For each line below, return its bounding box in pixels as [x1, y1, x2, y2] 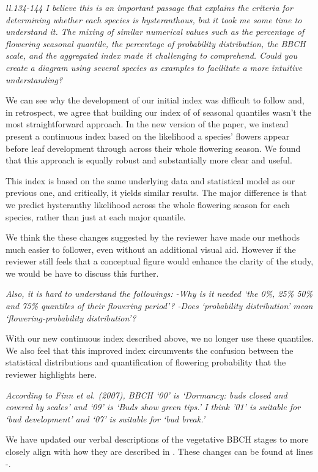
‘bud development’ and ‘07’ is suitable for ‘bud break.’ [6, 412, 205, 425]
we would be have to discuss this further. [6, 266, 159, 279]
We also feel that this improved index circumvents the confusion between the [6, 343, 294, 356]
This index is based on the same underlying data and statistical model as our [6, 174, 295, 187]
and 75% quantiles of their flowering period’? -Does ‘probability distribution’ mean [6, 299, 313, 312]
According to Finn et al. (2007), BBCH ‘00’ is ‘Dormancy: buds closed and [6, 388, 287, 401]
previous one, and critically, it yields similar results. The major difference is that [6, 186, 307, 199]
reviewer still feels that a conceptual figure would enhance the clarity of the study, [6, 255, 314, 268]
